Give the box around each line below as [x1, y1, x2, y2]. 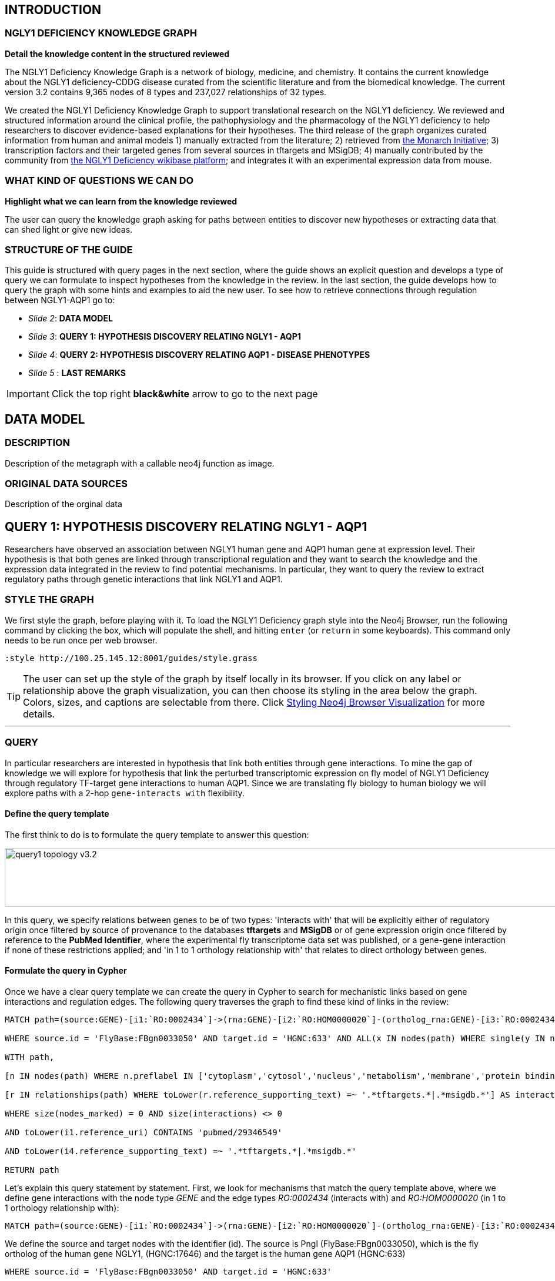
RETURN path [5, 1165, 59, 1175]
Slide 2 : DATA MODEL [28, 313, 113, 324]
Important [6, 388, 49, 400]
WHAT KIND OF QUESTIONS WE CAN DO [5, 175, 194, 187]
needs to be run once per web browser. [5, 635, 158, 645]
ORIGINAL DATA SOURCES [5, 477, 128, 489]
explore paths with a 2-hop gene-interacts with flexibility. [5, 787, 245, 798]
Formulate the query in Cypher [5, 965, 127, 976]
